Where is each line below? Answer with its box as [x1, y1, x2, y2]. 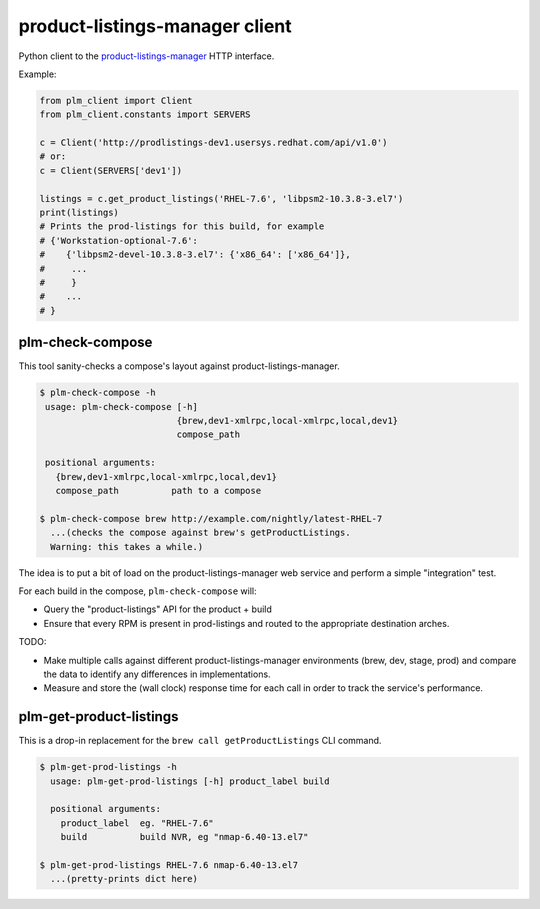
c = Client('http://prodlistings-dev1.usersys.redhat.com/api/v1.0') [39, 137, 388, 149]
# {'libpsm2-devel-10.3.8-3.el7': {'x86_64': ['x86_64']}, [39, 249, 351, 260]
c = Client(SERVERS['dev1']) [39, 165, 183, 176]
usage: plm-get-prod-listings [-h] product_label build [50, 775, 330, 787]
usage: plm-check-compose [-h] [45, 401, 199, 412]
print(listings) [39, 207, 120, 219]
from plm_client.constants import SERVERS [39, 109, 251, 120]
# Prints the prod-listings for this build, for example [39, 221, 325, 232]
